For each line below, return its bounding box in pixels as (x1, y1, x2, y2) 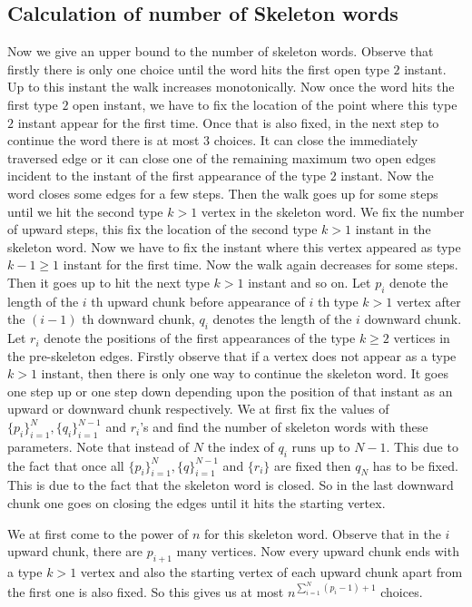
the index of (207, 436, 274, 455)
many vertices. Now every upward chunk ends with (176, 542, 459, 561)
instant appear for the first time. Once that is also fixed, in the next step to (17, 113, 439, 132)
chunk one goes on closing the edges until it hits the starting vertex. (7, 494, 386, 513)
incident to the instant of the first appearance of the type (7, 166, 327, 185)
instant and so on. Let (248, 272, 371, 291)
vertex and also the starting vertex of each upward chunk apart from (80, 563, 463, 582)
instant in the (355, 220, 431, 239)
